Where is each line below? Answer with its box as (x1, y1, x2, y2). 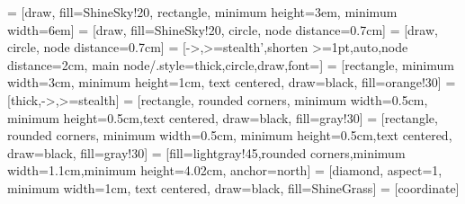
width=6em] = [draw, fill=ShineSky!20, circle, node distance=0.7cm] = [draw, (7, 20, 438, 39)
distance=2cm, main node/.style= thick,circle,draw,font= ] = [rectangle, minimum (7, 55, 454, 74)
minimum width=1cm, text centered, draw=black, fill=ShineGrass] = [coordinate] (7, 178, 460, 197)
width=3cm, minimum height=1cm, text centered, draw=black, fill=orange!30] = (7, 73, 456, 92)
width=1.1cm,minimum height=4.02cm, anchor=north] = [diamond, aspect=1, (7, 161, 443, 180)
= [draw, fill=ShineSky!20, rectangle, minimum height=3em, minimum (7, 3, 398, 21)
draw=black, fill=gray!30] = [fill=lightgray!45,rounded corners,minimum (7, 143, 406, 162)
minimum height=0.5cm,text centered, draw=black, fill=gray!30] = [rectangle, (7, 108, 438, 127)
